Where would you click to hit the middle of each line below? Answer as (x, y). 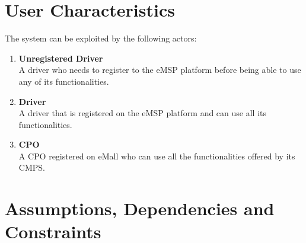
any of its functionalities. (64, 81)
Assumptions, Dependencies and (140, 208)
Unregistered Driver (61, 58)
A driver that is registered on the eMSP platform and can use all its (142, 113)
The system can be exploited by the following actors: (101, 38)
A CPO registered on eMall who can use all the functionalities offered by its (157, 156)
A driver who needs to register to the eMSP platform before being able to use (160, 70)
